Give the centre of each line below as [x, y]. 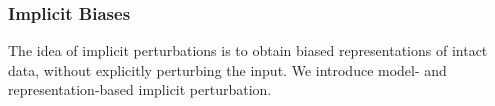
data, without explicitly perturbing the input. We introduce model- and [227, 69]
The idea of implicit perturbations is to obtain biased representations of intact [248, 50]
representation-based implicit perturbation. [140, 89]
